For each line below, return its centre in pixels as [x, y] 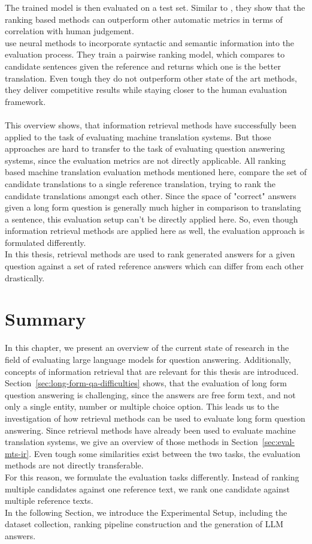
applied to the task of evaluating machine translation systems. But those [138, 136]
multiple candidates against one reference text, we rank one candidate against [147, 489]
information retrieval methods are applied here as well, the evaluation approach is [155, 231]
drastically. [25, 277]
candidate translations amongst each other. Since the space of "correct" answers [151, 195]
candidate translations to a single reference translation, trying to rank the [140, 183]
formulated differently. [46, 242]
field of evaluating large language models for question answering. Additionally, [148, 359]
